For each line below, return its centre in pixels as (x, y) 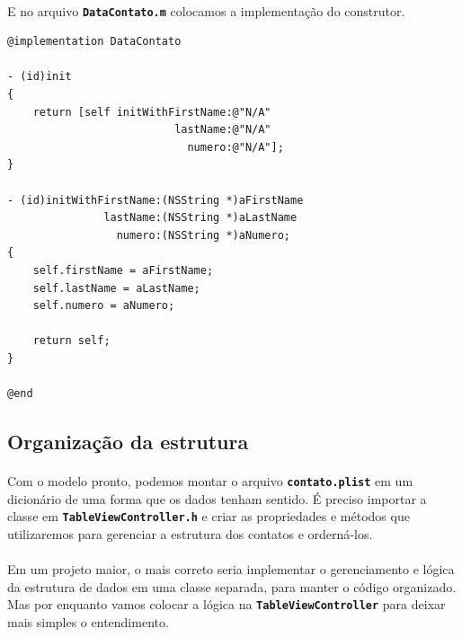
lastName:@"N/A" (223, 130)
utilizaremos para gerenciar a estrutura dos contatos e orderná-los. (190, 534)
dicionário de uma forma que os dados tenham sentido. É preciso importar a (217, 498)
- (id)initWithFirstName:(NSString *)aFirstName (155, 200)
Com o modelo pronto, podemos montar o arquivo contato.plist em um (210, 481)
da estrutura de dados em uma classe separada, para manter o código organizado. (232, 586)
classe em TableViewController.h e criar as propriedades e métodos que (209, 516)
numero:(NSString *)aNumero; (203, 235)
